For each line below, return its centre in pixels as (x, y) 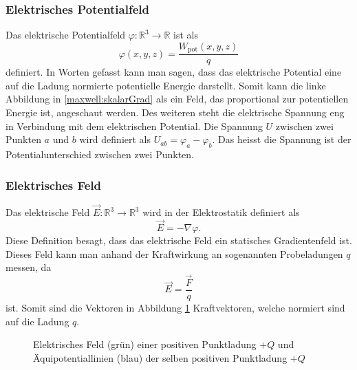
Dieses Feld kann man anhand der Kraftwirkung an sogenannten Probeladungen (174, 253)
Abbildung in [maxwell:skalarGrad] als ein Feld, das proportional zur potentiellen (177, 99)
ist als (186, 35)
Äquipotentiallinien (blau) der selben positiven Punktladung (160, 357)
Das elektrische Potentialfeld (66, 35)
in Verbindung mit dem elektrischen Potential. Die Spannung (134, 126)
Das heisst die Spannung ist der (285, 139)
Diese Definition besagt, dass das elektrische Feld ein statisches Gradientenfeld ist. (179, 240)
